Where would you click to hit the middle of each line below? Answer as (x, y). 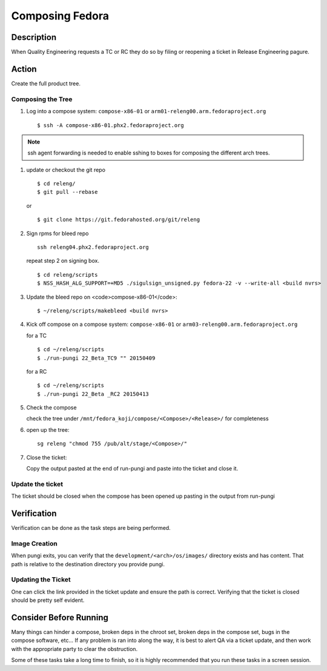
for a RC (37, 371)
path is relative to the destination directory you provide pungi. (88, 564)
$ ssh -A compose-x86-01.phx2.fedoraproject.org (111, 125)
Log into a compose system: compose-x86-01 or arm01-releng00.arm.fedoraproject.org (146, 111)
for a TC (37, 335)
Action (24, 69)
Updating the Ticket (41, 580)
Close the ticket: (47, 457)
